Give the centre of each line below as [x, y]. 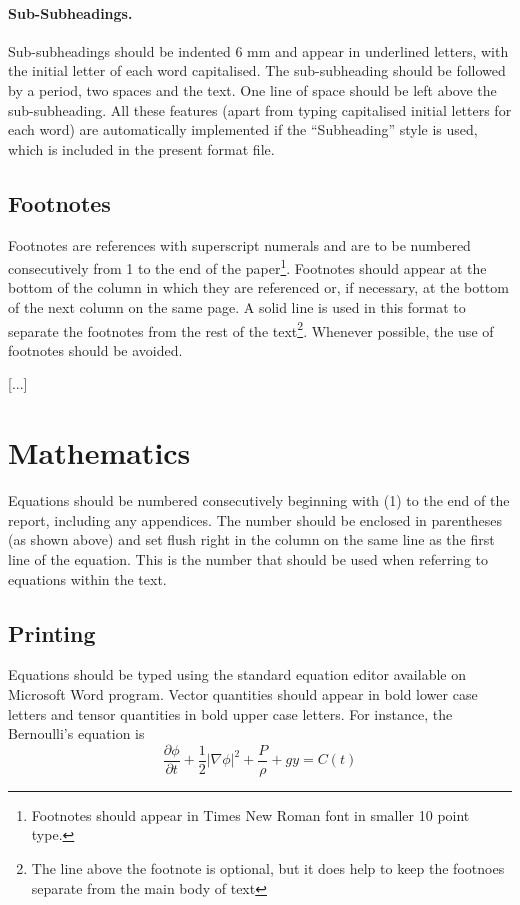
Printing [52, 632]
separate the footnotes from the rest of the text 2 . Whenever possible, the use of [251, 329]
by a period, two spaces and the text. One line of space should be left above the [252, 89]
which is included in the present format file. [141, 148]
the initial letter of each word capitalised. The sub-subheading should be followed [257, 70]
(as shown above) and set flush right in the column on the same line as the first [251, 539]
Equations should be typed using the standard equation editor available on [237, 674]
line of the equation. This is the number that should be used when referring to [248, 558]
